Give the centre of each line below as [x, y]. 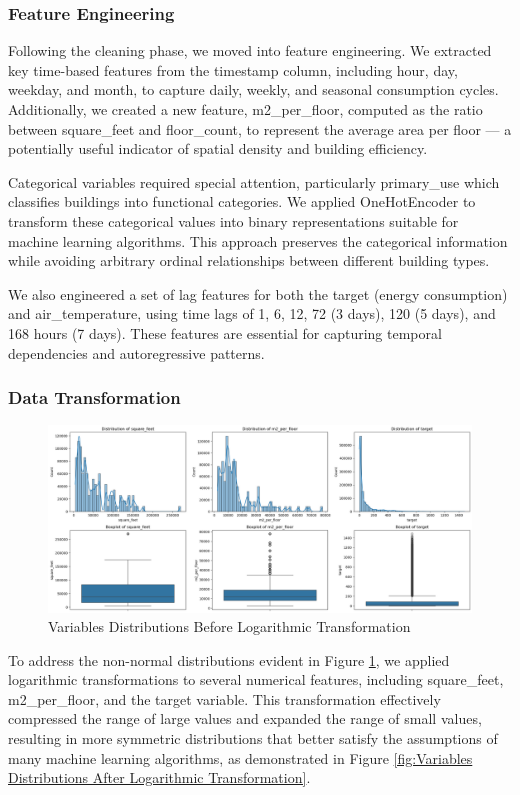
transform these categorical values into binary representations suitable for [233, 220]
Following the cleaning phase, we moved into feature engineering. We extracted [250, 50]
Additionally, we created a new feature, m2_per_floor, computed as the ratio [245, 109]
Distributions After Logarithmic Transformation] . [159, 777]
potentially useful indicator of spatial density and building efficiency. [218, 148]
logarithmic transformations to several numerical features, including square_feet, [256, 679]
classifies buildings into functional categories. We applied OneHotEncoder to [242, 201]
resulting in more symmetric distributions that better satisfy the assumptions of [253, 738]
